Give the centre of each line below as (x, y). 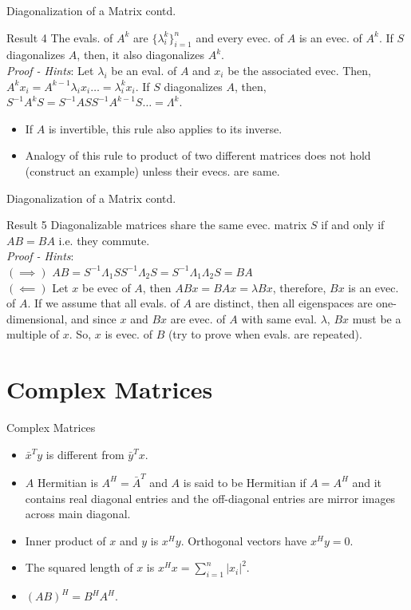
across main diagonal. (78, 514)
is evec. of (128, 334)
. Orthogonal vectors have (244, 540)
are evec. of (198, 318)
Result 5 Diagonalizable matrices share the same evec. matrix (157, 225)
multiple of (33, 334)
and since (93, 318)
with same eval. (279, 318)
